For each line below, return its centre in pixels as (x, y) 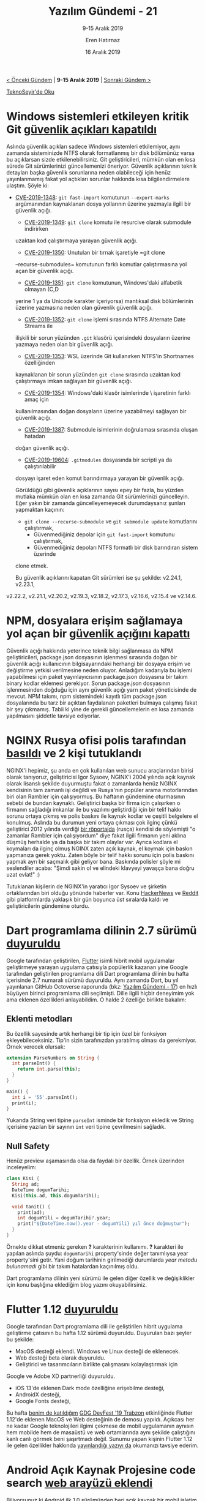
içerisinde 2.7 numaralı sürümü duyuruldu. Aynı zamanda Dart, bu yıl (92, 980)
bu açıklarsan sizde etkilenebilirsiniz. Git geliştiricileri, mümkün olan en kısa (101, 159)
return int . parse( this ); (49, 1069)
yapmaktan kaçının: (40, 509)
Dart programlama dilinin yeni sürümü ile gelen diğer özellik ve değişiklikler (101, 1278)
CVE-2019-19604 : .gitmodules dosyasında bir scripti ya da (98, 460)
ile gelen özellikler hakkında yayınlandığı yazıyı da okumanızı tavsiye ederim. (102, 1445)
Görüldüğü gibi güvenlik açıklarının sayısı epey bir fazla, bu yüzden (99, 490)
